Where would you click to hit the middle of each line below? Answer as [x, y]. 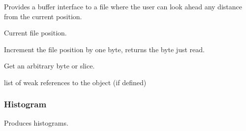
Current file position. [35, 33]
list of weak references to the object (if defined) [75, 82]
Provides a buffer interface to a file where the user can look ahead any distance [123, 6]
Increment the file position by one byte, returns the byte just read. [104, 49]
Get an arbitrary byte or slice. [49, 66]
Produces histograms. [36, 122]
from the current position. [43, 16]
